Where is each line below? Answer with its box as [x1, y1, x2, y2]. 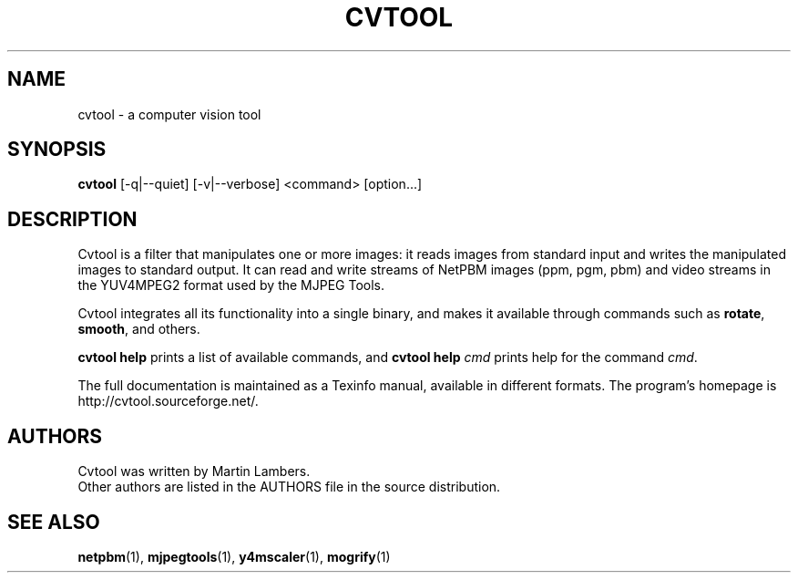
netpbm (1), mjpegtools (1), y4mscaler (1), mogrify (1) [77, 548, 391, 564]
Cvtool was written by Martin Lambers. [77, 463, 311, 480]
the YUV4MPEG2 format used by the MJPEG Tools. [77, 277, 385, 294]
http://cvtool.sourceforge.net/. [77, 393, 259, 409]
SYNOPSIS [7, 138, 107, 161]
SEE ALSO [7, 510, 100, 533]
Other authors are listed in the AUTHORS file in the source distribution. [77, 479, 501, 495]
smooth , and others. [77, 321, 200, 337]
